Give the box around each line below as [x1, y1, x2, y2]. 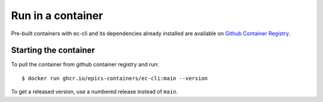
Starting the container [11, 45, 95, 55]
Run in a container [11, 9, 103, 22]
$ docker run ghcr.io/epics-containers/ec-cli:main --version [22, 75, 208, 82]
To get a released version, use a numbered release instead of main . [11, 88, 178, 95]
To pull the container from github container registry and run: [11, 61, 159, 68]
